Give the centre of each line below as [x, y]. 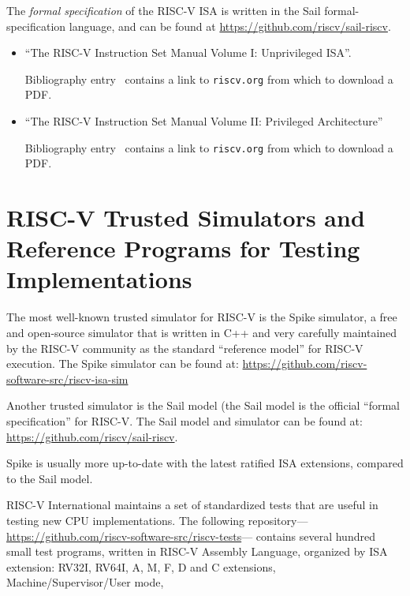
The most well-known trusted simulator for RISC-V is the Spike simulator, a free [202, 317]
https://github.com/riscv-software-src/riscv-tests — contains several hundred [191, 536]
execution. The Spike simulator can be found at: [123, 364]
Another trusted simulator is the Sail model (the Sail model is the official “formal [203, 405]
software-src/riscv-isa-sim [67, 379]
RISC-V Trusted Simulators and [186, 217]
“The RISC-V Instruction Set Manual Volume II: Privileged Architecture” [204, 121]
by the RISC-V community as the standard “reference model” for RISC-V [185, 348]
